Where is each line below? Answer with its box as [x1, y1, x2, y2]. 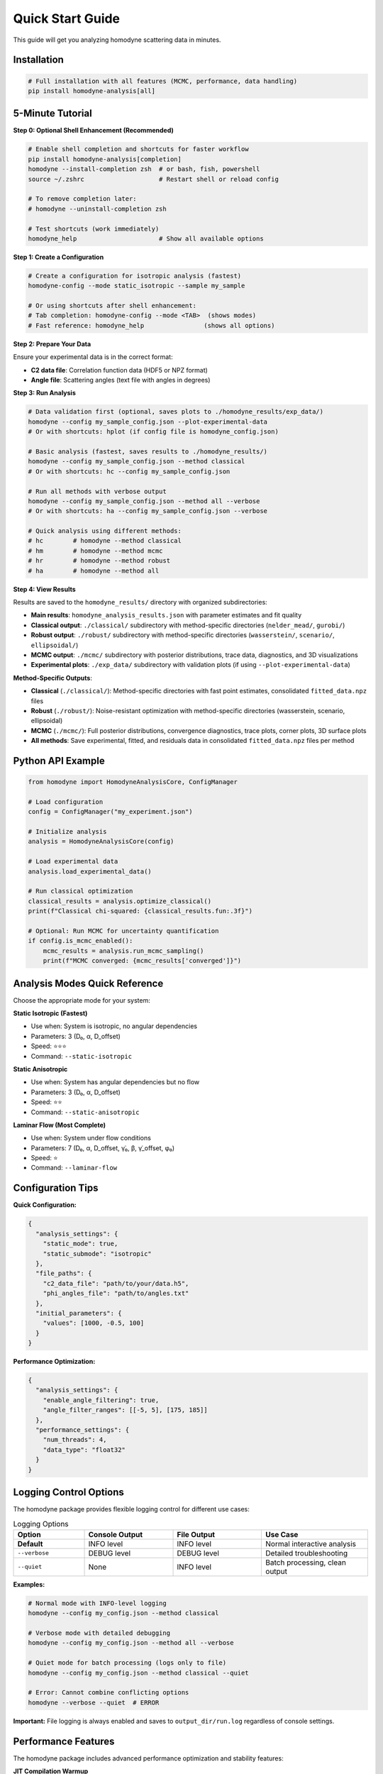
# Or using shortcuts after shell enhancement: [28, 302, 196, 310]
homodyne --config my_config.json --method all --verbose [28, 1639, 234, 1647]
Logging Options [13, 1519, 69, 1528]
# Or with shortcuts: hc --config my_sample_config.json [28, 467, 231, 475]
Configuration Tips [13, 1182, 99, 1194]
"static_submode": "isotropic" [43, 1250, 152, 1257]
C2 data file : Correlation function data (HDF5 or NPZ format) [30, 365, 209, 374]
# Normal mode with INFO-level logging [28, 1599, 167, 1607]
